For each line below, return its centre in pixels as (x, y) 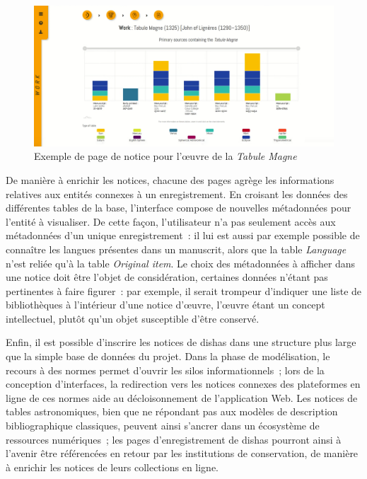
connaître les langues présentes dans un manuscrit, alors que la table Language (176, 249)
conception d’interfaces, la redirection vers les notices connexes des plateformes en (183, 384)
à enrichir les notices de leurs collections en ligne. (112, 467)
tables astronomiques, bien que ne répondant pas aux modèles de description (172, 411)
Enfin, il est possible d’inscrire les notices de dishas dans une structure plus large (181, 342)
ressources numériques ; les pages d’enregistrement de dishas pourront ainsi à (174, 439)
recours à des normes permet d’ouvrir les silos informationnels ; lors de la (165, 370)
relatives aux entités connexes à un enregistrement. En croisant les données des (177, 194)
